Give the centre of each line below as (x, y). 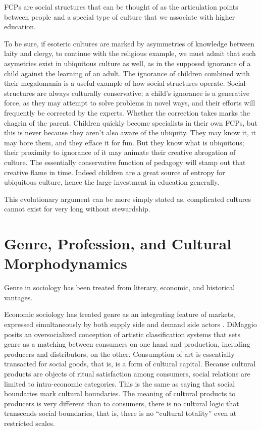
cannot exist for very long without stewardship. (77, 209)
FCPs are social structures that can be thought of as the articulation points (121, 7)
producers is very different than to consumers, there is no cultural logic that (122, 403)
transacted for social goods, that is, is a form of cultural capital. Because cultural (130, 364)
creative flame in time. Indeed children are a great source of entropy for (115, 172)
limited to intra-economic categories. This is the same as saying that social (120, 383)
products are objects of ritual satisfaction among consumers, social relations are (127, 373)
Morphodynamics (66, 263)
